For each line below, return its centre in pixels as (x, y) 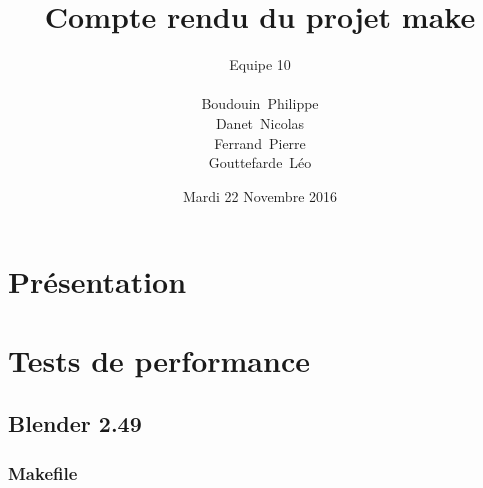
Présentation (97, 281)
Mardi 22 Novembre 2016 (260, 195)
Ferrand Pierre (260, 142)
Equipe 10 (260, 64)
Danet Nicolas (260, 122)
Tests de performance (159, 359)
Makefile (43, 472)
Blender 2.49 (75, 423)
